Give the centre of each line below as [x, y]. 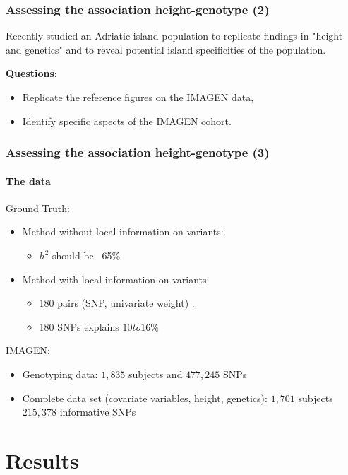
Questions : [31, 73]
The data [28, 181]
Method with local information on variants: [116, 279]
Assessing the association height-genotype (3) [138, 152]
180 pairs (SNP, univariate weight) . [117, 303]
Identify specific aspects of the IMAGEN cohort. [127, 121]
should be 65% [86, 256]
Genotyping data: [60, 374]
